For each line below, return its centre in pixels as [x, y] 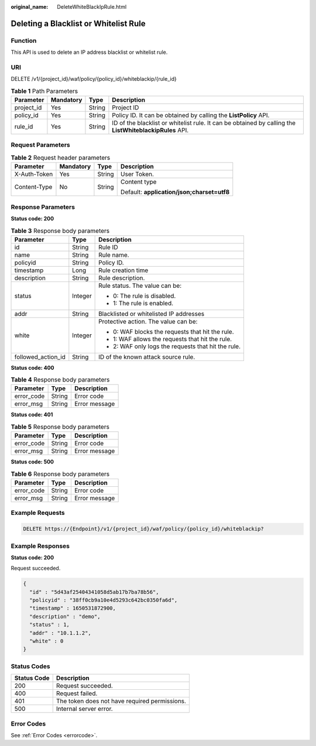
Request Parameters [40, 145]
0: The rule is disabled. [145, 295]
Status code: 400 [32, 367]
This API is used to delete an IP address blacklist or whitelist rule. [89, 52]
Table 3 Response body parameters [60, 231]
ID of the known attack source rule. [147, 357]
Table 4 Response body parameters [60, 380]
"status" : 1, [50, 625]
